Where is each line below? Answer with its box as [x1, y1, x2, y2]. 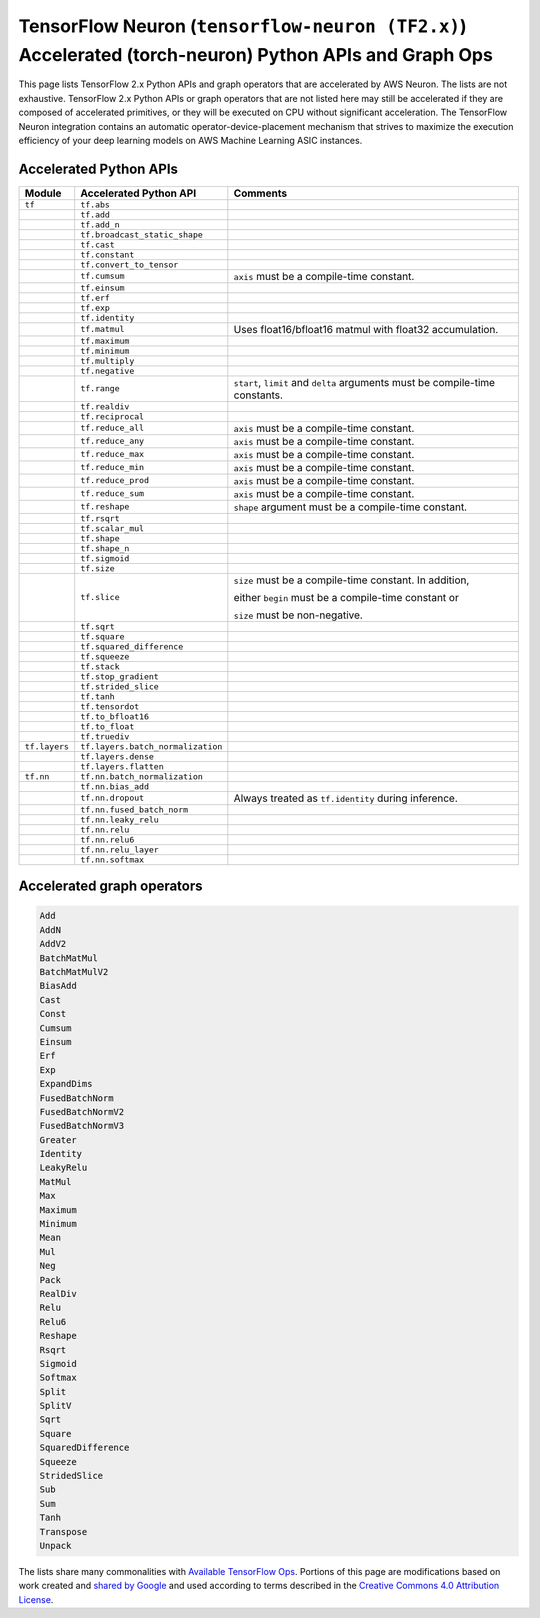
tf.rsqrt [80, 513, 120, 524]
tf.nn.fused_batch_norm [80, 804, 189, 815]
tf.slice [80, 592, 120, 603]
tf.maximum [80, 335, 130, 346]
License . [18, 1593, 54, 1605]
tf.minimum [80, 345, 130, 356]
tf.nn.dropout [80, 793, 145, 804]
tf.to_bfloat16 [80, 711, 150, 722]
